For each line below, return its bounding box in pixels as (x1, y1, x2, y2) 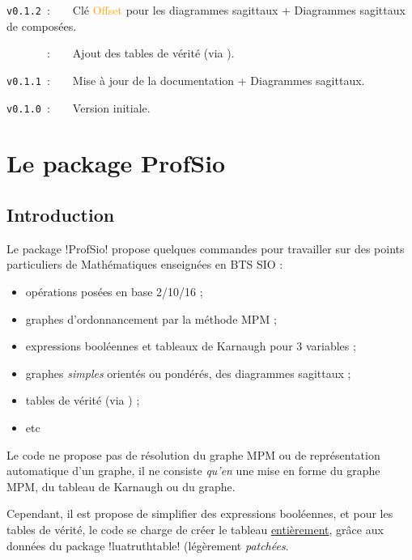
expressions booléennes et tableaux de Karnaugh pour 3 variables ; (25, 337, 356, 354)
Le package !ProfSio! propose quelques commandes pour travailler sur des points (6, 240, 405, 257)
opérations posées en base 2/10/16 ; (25, 282, 203, 299)
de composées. (6, 17, 77, 34)
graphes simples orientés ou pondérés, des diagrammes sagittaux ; (25, 364, 351, 381)
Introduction (6, 202, 115, 227)
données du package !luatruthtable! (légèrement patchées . (6, 537, 289, 554)
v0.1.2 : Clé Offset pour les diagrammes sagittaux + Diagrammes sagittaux (6, 2, 406, 18)
